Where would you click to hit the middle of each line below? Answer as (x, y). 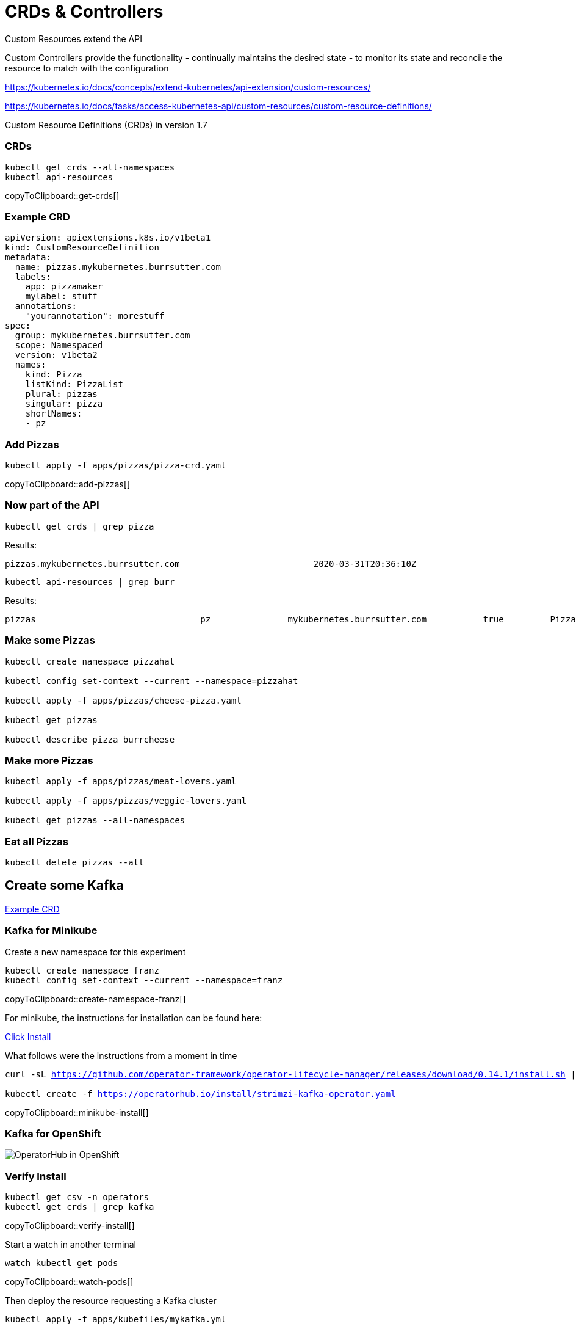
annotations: (46, 306)
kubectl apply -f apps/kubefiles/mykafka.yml (116, 1320)
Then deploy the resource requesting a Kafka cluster (111, 1301)
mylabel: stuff (61, 297)
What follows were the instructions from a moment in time (121, 1055)
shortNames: (54, 414)
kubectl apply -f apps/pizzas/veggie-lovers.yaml (126, 801)
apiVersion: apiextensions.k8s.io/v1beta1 (108, 238)
